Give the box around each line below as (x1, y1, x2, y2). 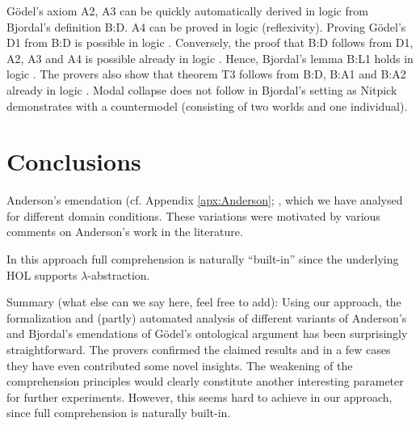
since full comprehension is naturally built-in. (6, 404, 231, 421)
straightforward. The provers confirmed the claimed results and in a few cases (6, 341, 391, 358)
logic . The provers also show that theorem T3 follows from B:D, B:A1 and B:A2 (6, 65, 406, 82)
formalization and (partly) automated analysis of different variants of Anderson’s (6, 309, 407, 326)
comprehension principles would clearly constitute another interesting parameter (6, 373, 404, 390)
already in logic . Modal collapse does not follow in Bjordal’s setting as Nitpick (6, 81, 397, 98)
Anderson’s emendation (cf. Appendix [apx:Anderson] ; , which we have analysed (6, 192, 403, 209)
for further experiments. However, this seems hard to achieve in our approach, (6, 388, 393, 405)
